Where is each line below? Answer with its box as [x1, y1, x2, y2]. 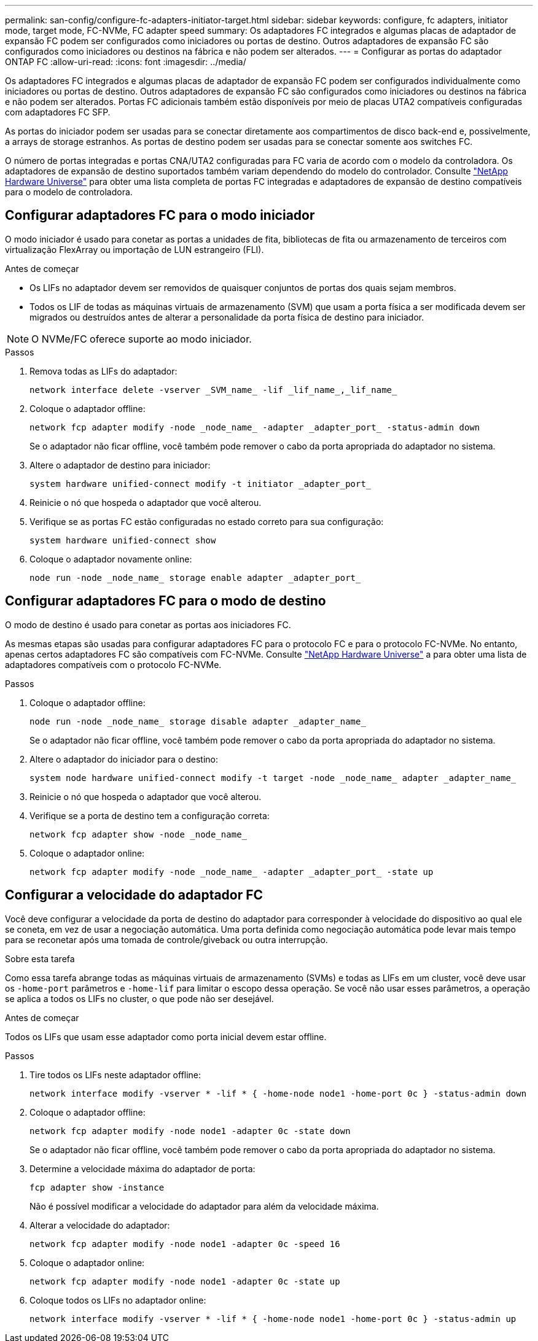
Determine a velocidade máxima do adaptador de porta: [29, 1163, 255, 1174]
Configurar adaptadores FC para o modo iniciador [5, 208, 315, 223]
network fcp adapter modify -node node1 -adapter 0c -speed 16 [29, 1238, 340, 1249]
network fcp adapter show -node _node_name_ [29, 829, 248, 839]
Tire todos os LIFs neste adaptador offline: [29, 1069, 201, 1080]
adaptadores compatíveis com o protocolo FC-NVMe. [5, 659, 222, 670]
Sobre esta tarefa [5, 953, 75, 964]
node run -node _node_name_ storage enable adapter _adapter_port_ [29, 572, 361, 583]
